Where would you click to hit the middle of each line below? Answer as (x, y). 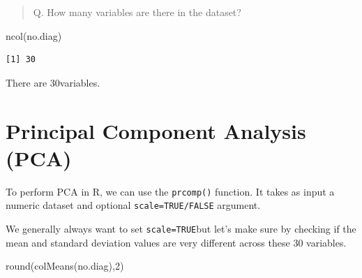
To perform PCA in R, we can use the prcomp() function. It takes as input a (170, 191)
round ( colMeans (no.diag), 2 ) (65, 266)
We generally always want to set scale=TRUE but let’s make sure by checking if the (181, 228)
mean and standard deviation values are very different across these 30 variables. (176, 242)
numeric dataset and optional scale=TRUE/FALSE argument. (133, 205)
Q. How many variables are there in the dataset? (137, 12)
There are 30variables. (53, 82)
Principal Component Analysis (156, 130)
